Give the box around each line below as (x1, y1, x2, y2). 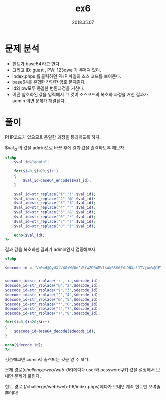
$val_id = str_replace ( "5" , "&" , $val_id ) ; (14, 210, 96, 215)
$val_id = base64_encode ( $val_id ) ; (23, 178, 92, 183)
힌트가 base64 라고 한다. (12, 60, 61, 67)
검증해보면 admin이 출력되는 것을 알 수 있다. (5, 357, 90, 362)
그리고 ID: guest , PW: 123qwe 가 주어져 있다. (12, 67, 102, 73)
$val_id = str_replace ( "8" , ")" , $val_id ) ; (14, 223, 96, 229)
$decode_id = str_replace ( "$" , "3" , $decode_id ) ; (5, 287, 100, 293)
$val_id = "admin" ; (14, 160, 50, 165)
